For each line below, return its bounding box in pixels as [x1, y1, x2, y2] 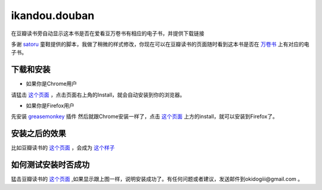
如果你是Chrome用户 [26, 80, 78, 88]
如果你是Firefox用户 [26, 102, 75, 110]
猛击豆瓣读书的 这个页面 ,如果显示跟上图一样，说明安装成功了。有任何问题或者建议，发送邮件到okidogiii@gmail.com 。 [11, 176, 304, 183]
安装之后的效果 [11, 129, 66, 139]
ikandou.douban [11, 9, 95, 22]
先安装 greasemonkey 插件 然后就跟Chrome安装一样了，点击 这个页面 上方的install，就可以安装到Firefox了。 [11, 113, 278, 120]
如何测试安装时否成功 [11, 160, 89, 170]
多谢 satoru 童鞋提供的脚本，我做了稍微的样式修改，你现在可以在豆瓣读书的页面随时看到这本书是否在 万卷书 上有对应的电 [11, 41, 309, 48]
